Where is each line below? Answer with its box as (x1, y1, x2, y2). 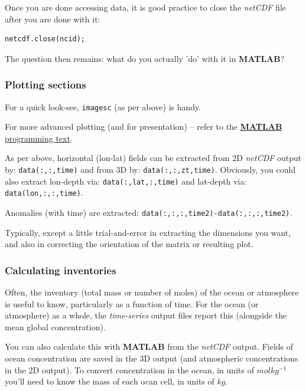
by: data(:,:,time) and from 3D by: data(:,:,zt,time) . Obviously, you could (5, 163, 296, 176)
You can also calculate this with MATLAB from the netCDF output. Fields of (5, 340, 294, 353)
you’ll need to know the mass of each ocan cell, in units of (5, 375, 214, 387)
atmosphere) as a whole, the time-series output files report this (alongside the (5, 309, 287, 321)
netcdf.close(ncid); (5, 35, 86, 44)
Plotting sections (5, 77, 86, 92)
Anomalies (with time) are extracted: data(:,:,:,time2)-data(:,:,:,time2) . (5, 206, 292, 218)
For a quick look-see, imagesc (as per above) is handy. (5, 100, 201, 113)
